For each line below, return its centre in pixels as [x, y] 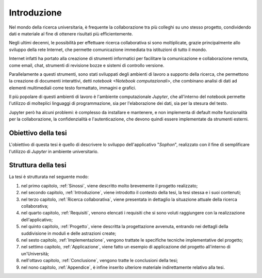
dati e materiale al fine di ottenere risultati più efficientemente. [71, 33]
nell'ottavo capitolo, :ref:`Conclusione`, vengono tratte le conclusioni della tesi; [99, 261]
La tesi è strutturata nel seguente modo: [49, 177]
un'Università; [35, 253]
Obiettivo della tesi [38, 133]
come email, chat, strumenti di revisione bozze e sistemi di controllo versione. [87, 65]
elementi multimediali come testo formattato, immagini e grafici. [73, 88]
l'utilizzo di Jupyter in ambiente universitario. [54, 151]
